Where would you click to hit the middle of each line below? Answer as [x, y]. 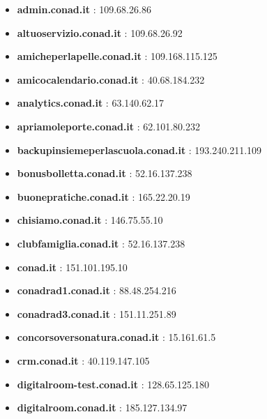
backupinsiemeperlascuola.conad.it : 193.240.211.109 [139, 150]
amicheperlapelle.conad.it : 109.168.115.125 [117, 56]
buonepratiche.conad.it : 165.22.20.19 [104, 196]
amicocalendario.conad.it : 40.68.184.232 [111, 79]
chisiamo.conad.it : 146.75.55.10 [90, 220]
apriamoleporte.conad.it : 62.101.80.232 [109, 126]
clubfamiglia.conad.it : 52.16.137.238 [101, 243]
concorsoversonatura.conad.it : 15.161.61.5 [116, 337]
